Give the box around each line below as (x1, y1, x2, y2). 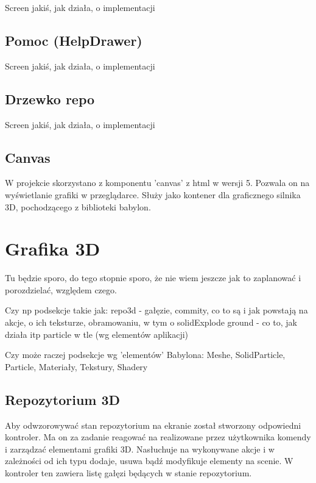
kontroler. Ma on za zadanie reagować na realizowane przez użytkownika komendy (5, 431, 311, 443)
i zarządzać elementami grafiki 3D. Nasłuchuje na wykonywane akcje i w (5, 442, 275, 455)
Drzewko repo (5, 89, 95, 108)
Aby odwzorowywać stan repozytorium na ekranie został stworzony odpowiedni (5, 418, 301, 431)
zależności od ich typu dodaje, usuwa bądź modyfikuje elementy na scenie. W (5, 454, 293, 467)
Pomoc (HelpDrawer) (5, 30, 142, 49)
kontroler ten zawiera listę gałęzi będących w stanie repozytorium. (5, 467, 252, 479)
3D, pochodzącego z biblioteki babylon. (5, 200, 151, 213)
